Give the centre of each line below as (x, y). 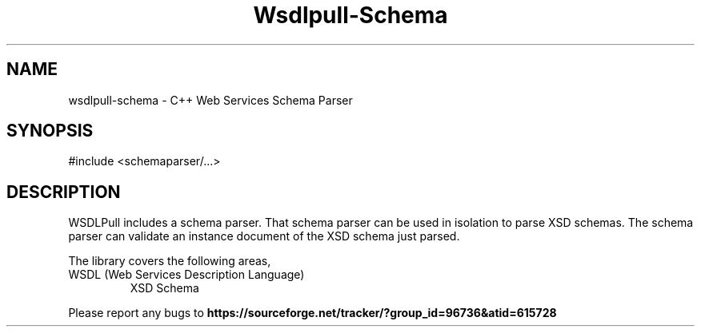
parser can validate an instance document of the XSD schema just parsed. (264, 236)
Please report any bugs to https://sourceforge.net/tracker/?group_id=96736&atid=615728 (312, 313)
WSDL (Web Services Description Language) (186, 275)
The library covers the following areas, (170, 261)
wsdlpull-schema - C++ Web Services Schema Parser (210, 100)
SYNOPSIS (50, 131)
